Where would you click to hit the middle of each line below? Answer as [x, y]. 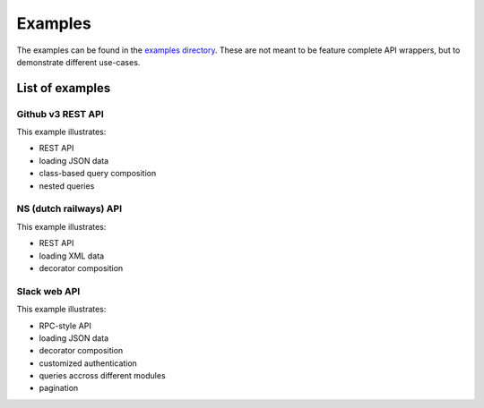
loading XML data [72, 256]
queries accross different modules [102, 376]
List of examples [64, 88]
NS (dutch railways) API [69, 208]
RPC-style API [65, 326]
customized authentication [88, 363]
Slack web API [48, 291]
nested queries [67, 186]
